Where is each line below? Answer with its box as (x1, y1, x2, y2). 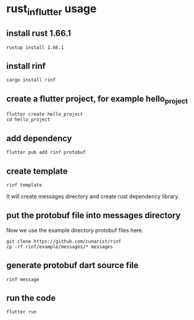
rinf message (6, 276, 40, 282)
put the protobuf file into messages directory (6, 210, 181, 221)
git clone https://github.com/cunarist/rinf (6, 238, 121, 244)
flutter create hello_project (6, 112, 84, 118)
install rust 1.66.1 (6, 28, 71, 38)
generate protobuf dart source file (6, 260, 139, 271)
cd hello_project (6, 116, 51, 123)
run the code (6, 293, 56, 304)
